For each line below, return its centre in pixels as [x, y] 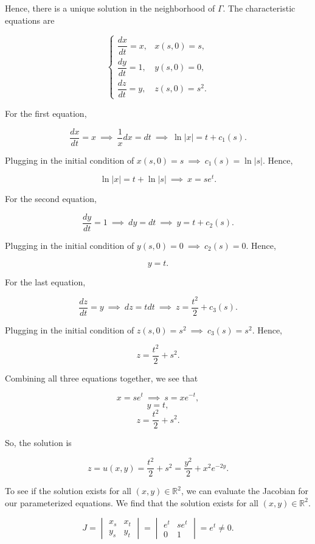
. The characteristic [259, 8]
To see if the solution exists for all [68, 491]
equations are [30, 20]
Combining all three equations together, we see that [102, 378]
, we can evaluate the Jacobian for [245, 491]
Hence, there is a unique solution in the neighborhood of [110, 8]
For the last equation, [45, 281]
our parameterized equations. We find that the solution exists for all [132, 502]
